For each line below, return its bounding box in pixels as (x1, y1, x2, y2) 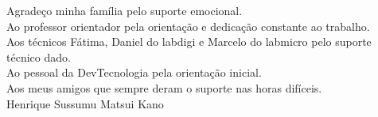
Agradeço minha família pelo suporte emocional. (6, 2, 243, 18)
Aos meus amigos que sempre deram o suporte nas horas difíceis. (6, 79, 322, 96)
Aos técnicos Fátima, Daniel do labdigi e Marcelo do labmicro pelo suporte (6, 33, 372, 50)
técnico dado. (6, 48, 71, 65)
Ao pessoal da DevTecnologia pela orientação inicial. (6, 64, 262, 81)
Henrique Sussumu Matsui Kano (6, 95, 164, 111)
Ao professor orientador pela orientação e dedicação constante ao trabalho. (6, 17, 370, 34)
